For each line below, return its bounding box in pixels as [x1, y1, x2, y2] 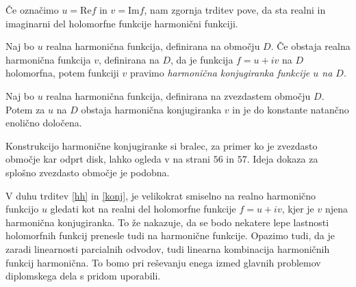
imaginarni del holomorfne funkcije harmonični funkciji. [5, 16, 238, 30]
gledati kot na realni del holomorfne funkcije [50, 202, 236, 216]
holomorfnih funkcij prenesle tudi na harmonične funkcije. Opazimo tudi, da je [5, 228, 335, 243]
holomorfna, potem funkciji [5, 66, 119, 80]
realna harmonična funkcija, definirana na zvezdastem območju [46, 88, 311, 102]
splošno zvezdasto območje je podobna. [5, 165, 170, 179]
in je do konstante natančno [232, 102, 349, 116]
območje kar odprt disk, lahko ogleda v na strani [5, 152, 210, 166]
